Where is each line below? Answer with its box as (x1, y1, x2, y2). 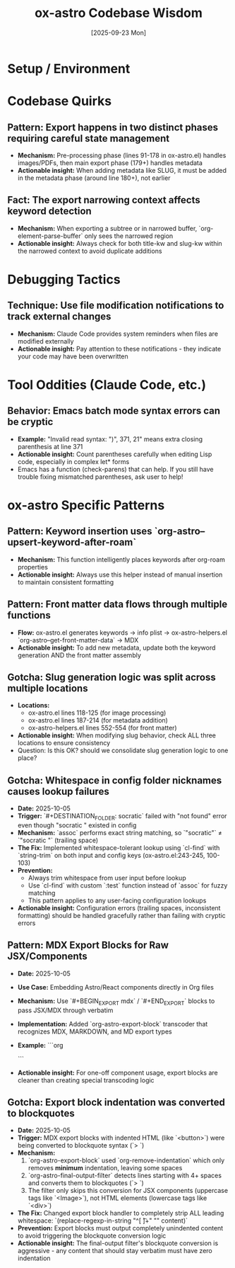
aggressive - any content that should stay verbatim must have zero (17, 1247, 213, 1255)
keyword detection (7, 205, 92, 217)
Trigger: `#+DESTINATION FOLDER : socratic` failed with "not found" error (17, 812, 227, 822)
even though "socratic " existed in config (17, 820, 137, 830)
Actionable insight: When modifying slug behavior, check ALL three (17, 731, 217, 740)
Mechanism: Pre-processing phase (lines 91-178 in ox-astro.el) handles (17, 151, 227, 159)
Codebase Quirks (7, 94, 112, 109)
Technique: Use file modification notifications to (7, 300, 224, 312)
